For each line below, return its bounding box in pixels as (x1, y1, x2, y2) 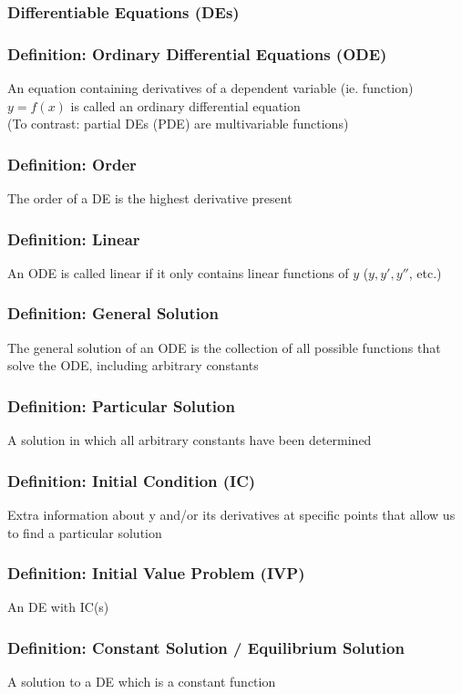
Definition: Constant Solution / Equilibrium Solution (7, 636, 405, 658)
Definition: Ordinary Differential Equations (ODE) (7, 42, 387, 65)
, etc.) (408, 263, 442, 282)
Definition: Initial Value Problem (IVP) (7, 562, 305, 585)
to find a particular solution (7, 523, 162, 542)
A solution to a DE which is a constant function (7, 672, 276, 691)
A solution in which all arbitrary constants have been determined (7, 430, 372, 450)
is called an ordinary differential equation (70, 96, 301, 115)
